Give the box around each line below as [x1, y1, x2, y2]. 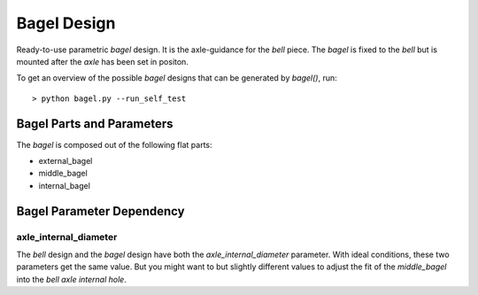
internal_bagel [38, 180, 90, 190]
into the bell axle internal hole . [16, 274, 127, 284]
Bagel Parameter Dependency [16, 204, 185, 219]
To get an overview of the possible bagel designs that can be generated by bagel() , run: [16, 73, 337, 83]
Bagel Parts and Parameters [16, 116, 173, 131]
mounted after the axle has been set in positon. [16, 56, 189, 66]
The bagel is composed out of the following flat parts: [16, 139, 212, 150]
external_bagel [38, 156, 93, 167]
